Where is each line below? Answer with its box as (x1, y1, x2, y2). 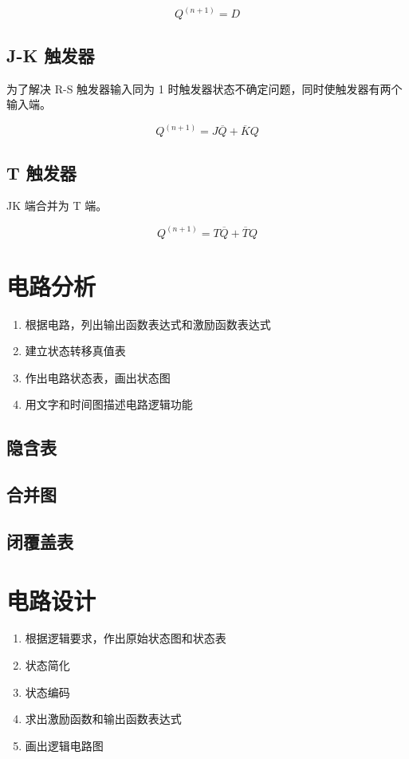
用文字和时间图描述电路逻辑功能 (25, 396, 193, 413)
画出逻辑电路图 (25, 737, 104, 753)
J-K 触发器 (6, 42, 95, 67)
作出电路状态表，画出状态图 (25, 369, 171, 385)
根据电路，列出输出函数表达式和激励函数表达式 (25, 315, 271, 332)
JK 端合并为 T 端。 (6, 197, 108, 214)
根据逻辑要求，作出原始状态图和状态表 (25, 630, 226, 646)
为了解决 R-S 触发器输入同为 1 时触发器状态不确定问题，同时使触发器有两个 (6, 80, 403, 97)
